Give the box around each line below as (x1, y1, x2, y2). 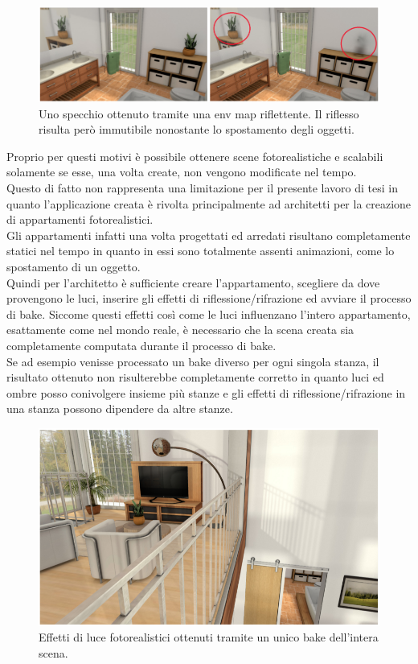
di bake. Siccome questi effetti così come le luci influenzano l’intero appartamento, (6, 305, 411, 322)
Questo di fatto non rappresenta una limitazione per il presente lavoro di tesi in (6, 179, 399, 196)
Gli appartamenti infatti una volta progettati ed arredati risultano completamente (6, 226, 411, 243)
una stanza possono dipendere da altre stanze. (6, 400, 233, 417)
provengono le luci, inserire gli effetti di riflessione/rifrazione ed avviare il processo (6, 290, 412, 307)
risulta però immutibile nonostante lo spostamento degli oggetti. (39, 121, 354, 138)
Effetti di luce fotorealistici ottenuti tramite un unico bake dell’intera (39, 629, 379, 645)
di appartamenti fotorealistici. (6, 211, 154, 228)
